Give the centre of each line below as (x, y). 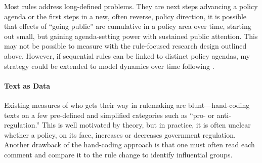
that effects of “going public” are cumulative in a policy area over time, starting (128, 26)
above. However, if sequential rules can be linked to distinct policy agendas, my (127, 55)
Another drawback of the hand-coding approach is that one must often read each (129, 145)
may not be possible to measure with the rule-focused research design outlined (125, 46)
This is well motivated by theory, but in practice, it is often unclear (146, 125)
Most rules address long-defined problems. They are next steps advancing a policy (131, 6)
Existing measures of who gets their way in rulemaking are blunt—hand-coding (127, 105)
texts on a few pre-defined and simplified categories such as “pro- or (109, 115)
